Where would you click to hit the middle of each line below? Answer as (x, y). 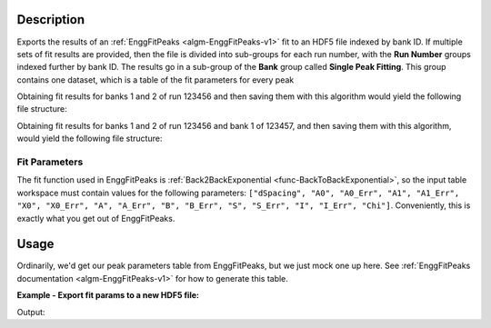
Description (51, 20)
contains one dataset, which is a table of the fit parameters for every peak (155, 80)
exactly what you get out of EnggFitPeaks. (96, 218)
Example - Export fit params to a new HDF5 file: (108, 295)
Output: (31, 312)
